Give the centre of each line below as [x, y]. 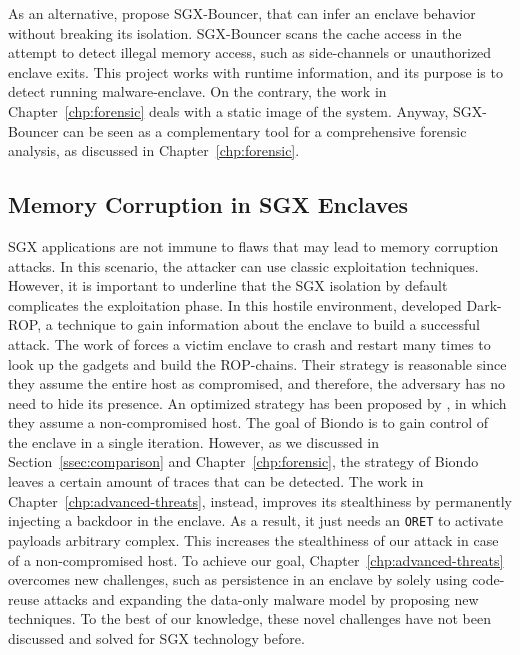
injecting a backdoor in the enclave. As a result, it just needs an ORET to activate [255, 520]
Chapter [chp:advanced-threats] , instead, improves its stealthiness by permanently [260, 500]
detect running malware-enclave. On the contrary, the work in [197, 91]
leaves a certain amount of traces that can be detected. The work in [216, 481]
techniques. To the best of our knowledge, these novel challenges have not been [249, 618]
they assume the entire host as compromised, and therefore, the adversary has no [256, 383]
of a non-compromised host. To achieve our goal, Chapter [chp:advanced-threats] [256, 559]
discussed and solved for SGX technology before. [156, 637]
